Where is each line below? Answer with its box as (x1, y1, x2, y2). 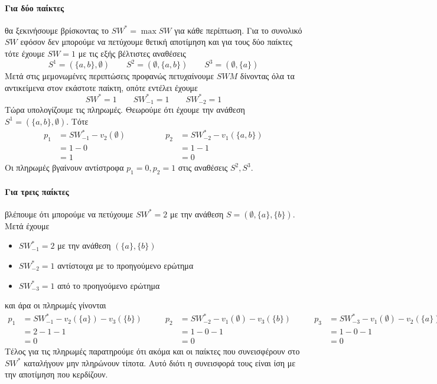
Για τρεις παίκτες (5, 185, 69, 197)
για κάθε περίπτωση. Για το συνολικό (174, 24, 302, 36)
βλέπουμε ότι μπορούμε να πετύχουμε (5, 207, 133, 220)
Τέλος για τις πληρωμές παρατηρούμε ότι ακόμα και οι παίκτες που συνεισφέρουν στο (5, 345, 300, 357)
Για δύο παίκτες (5, 1, 64, 14)
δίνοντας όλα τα (240, 70, 295, 82)
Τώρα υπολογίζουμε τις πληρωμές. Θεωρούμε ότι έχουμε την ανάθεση (5, 103, 245, 116)
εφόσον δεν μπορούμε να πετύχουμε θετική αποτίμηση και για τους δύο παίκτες (20, 35, 292, 48)
